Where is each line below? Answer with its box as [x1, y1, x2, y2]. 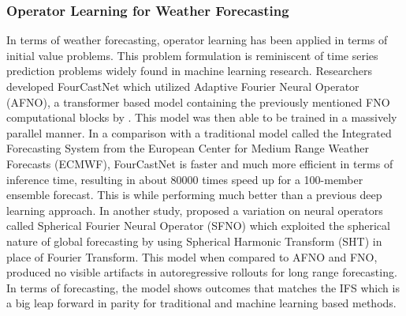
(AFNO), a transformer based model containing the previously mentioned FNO [6, 93, 390, 110]
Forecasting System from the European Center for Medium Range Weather [6, 140, 369, 156]
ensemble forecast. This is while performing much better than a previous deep [6, 186, 382, 203]
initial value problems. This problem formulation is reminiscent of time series [6, 47, 378, 63]
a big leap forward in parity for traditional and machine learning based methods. [6, 295, 397, 311]
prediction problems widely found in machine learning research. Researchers [6, 62, 372, 79]
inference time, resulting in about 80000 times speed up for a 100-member [6, 171, 363, 187]
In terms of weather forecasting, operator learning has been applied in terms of [6, 32, 388, 48]
